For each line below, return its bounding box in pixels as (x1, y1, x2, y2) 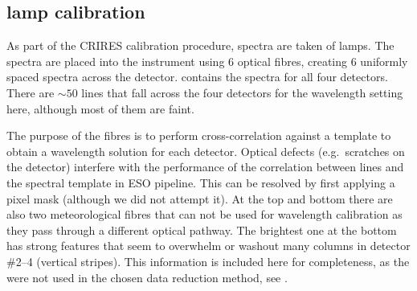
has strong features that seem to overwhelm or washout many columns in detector (6, 237, 411, 254)
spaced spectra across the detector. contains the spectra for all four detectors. (6, 68, 388, 85)
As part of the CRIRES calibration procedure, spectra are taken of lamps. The (6, 37, 395, 54)
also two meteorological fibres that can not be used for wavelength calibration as (6, 206, 403, 223)
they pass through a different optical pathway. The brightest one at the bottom (6, 221, 397, 238)
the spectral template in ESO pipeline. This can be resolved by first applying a (6, 174, 395, 191)
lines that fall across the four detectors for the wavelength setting (81, 84, 403, 100)
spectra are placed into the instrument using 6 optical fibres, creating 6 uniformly (6, 52, 408, 69)
